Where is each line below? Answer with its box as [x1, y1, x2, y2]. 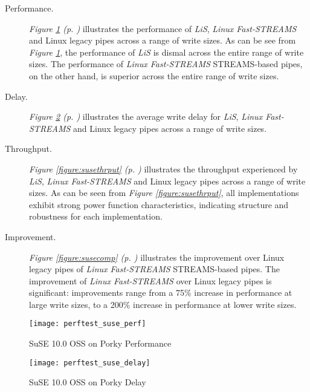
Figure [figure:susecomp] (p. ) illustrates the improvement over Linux [29, 250, 285, 263]
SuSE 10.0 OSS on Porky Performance [29, 337, 172, 350]
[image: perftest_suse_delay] [29, 358, 150, 367]
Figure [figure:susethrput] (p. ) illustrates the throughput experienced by [29, 162, 298, 175]
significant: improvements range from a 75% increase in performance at [29, 286, 292, 299]
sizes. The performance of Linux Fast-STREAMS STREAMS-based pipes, [29, 57, 303, 70]
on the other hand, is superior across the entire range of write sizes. [29, 69, 279, 82]
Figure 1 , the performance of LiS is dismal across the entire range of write [29, 45, 304, 58]
